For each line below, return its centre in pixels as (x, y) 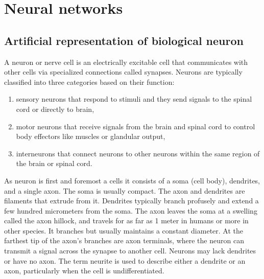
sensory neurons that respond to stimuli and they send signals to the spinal (134, 99)
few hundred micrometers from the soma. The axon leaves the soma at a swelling (131, 210)
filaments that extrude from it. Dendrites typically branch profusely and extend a (131, 201)
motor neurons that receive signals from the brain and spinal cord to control (136, 126)
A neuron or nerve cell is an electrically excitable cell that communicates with (126, 62)
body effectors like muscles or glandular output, (91, 136)
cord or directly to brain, (55, 109)
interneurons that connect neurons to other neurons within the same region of (138, 153)
